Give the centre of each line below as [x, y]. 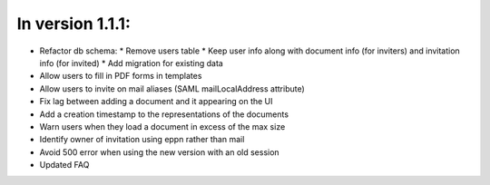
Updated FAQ [64, 165]
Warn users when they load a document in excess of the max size [162, 126]
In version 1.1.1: [74, 24]
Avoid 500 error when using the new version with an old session [160, 152]
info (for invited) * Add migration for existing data [132, 63]
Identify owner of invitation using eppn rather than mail [142, 140]
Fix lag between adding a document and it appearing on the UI [156, 102]
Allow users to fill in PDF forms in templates [121, 76]
